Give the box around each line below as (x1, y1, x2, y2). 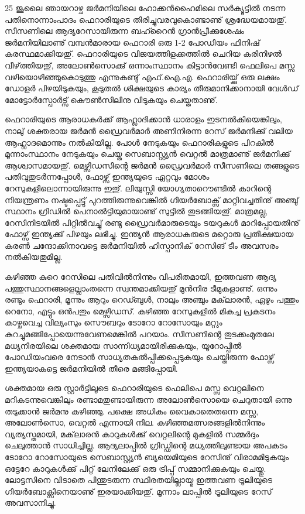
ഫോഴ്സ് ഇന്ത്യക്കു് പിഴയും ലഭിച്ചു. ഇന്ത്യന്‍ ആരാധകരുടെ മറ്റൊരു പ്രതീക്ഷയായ (5, 228, 294, 240)
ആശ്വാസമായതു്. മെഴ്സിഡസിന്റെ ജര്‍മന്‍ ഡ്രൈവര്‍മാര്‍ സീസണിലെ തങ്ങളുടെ (5, 159, 300, 171)
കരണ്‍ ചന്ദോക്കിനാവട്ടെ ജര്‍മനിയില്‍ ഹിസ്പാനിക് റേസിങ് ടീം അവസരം (5, 239, 279, 251)
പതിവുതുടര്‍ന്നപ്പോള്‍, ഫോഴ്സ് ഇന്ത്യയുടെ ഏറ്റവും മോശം (5, 170, 210, 183)
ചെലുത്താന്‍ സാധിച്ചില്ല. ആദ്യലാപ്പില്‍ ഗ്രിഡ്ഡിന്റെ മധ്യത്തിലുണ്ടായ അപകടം (5, 439, 287, 451)
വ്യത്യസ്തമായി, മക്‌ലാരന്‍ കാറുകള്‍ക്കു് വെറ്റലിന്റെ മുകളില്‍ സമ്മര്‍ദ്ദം (5, 427, 259, 440)
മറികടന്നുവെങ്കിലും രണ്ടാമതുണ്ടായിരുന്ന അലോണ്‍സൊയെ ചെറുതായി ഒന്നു (5, 393, 292, 405)
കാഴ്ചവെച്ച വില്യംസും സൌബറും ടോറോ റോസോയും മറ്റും (5, 316, 222, 328)
